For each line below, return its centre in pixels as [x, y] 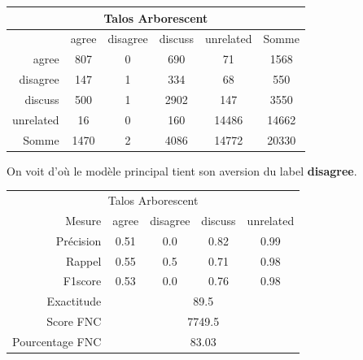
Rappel [83, 260]
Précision [79, 240]
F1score [82, 281]
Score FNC [74, 321]
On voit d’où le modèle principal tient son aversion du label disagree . [182, 170]
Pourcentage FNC [57, 341]
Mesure [83, 220]
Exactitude [74, 301]
